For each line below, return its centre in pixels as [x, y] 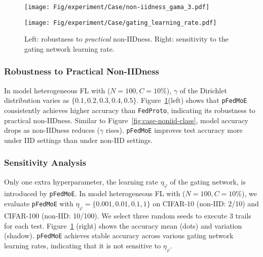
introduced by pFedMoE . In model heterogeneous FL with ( [95, 193]
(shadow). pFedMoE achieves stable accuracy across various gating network [119, 235]
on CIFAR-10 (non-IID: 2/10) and [206, 204]
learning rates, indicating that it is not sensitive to [83, 245]
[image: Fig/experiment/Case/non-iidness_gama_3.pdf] [117, 7]
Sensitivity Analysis [45, 162]
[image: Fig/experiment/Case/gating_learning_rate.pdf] [121, 23]
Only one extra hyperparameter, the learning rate [81, 181]
